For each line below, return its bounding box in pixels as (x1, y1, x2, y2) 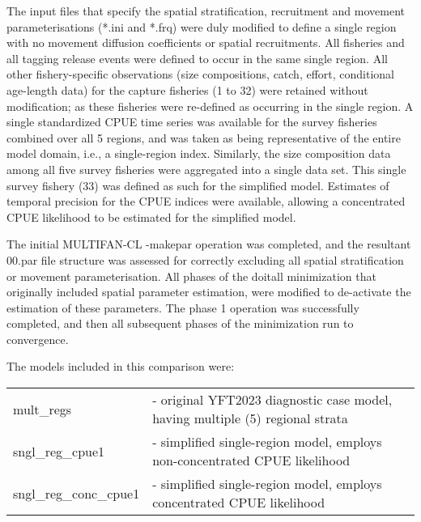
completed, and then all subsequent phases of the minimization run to (6, 315, 354, 332)
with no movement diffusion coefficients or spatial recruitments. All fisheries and (6, 34, 405, 51)
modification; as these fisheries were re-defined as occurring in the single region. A (6, 97, 414, 114)
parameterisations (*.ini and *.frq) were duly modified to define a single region (6, 18, 397, 35)
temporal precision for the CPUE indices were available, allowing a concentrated (6, 193, 406, 210)
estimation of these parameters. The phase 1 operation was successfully (6, 299, 359, 316)
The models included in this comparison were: (6, 358, 235, 375)
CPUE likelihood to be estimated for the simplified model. (6, 208, 296, 225)
